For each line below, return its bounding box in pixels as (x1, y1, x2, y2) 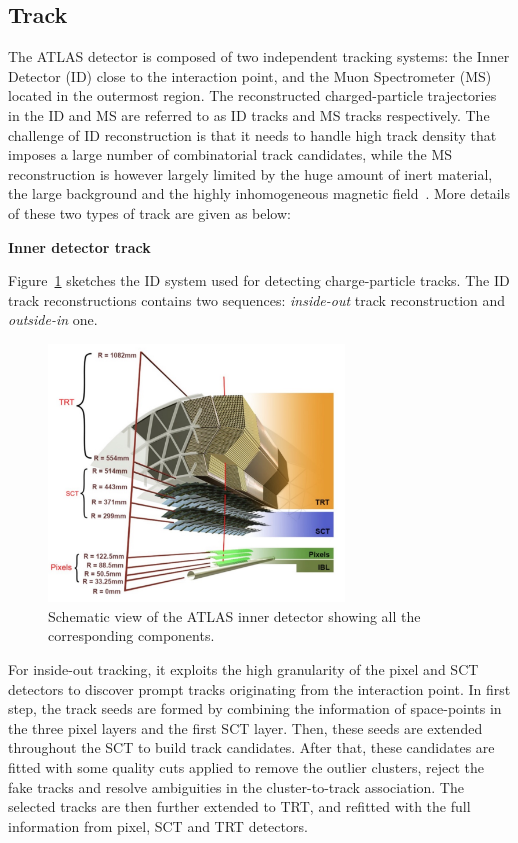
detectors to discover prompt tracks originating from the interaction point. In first (8, 678, 511, 699)
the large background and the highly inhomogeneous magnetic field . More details (8, 183, 510, 204)
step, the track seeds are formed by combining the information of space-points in (8, 698, 502, 719)
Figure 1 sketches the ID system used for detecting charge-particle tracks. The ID (8, 270, 510, 291)
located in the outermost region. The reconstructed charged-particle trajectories (8, 85, 497, 106)
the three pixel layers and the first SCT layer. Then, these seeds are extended (8, 717, 483, 738)
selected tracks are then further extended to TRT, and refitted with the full (8, 796, 471, 817)
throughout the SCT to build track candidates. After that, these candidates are (8, 737, 495, 758)
